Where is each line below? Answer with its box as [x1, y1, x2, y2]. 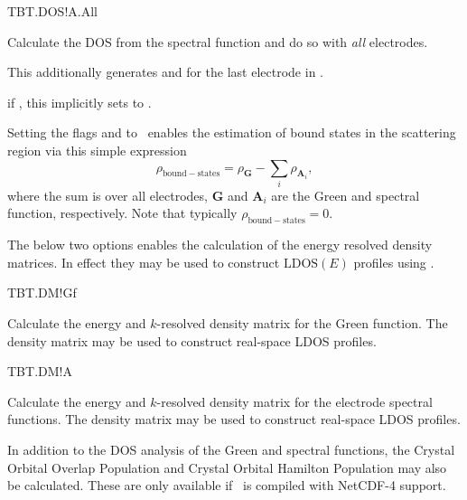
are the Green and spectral [271, 185, 420, 204]
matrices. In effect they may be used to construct [7, 252, 280, 271]
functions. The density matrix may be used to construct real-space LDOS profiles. [7, 410, 461, 429]
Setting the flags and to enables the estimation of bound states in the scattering [7, 123, 456, 142]
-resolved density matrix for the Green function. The [156, 314, 448, 333]
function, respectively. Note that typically [7, 203, 238, 222]
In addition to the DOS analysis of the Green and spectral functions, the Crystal [7, 440, 455, 459]
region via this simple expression [7, 140, 187, 159]
